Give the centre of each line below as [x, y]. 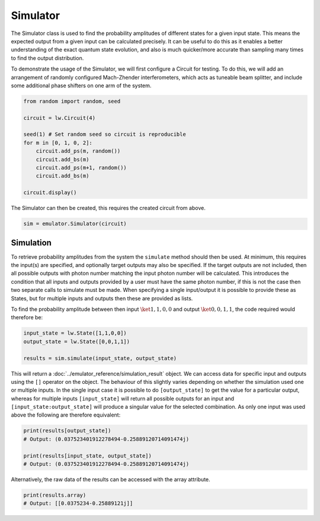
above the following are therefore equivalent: [66, 415]
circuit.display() [50, 193]
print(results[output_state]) [67, 431]
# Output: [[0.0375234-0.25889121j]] [78, 503]
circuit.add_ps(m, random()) [78, 151]
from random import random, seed [72, 101]
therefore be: [27, 317]
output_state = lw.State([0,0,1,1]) [77, 341]
